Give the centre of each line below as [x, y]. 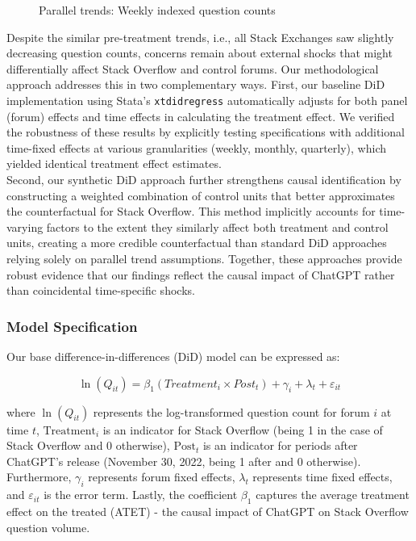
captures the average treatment [333, 495]
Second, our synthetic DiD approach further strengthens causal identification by [204, 179]
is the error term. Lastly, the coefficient [141, 495]
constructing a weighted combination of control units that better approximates [201, 195]
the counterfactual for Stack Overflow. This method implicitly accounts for [191, 211]
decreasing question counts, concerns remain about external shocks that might [200, 53]
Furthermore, [39, 477]
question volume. [48, 527]
